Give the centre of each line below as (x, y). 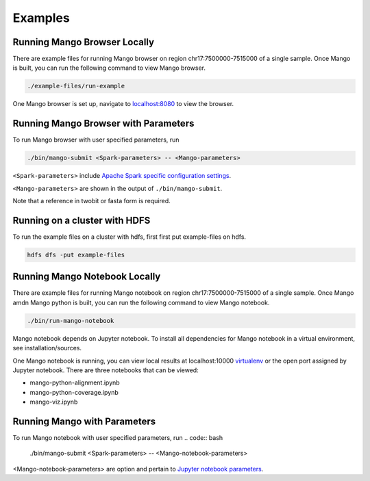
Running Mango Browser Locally (83, 42)
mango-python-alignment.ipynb (75, 382)
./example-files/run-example (76, 86)
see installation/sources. (47, 348)
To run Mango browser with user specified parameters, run (96, 140)
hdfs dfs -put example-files (76, 255)
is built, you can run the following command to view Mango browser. (109, 68)
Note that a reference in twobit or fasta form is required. (91, 201)
